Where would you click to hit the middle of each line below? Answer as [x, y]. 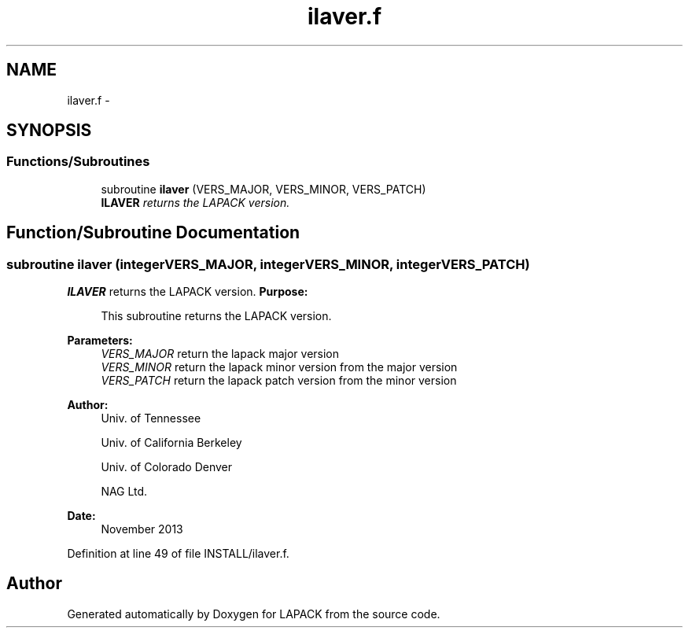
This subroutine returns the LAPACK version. [216, 316]
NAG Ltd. [124, 492]
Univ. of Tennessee [151, 418]
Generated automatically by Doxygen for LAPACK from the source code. [254, 614]
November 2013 [142, 529]
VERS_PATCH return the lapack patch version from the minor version [279, 381]
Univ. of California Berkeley [171, 443]
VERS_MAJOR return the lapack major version [220, 354]
